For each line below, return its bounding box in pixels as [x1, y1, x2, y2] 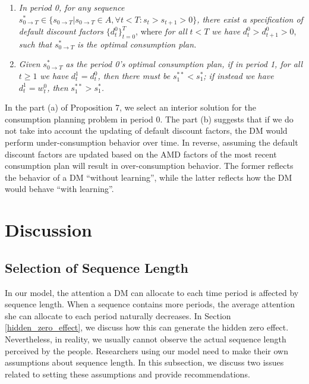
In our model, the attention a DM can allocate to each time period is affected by [5, 286, 299, 298]
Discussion [5, 218, 92, 242]
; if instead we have [203, 70, 274, 82]
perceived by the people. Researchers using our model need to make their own [5, 344, 288, 357]
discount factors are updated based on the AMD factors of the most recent [5, 147, 277, 160]
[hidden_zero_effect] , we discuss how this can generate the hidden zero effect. [5, 321, 289, 333]
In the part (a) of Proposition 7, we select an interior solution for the [5, 101, 256, 114]
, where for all [135, 25, 187, 37]
